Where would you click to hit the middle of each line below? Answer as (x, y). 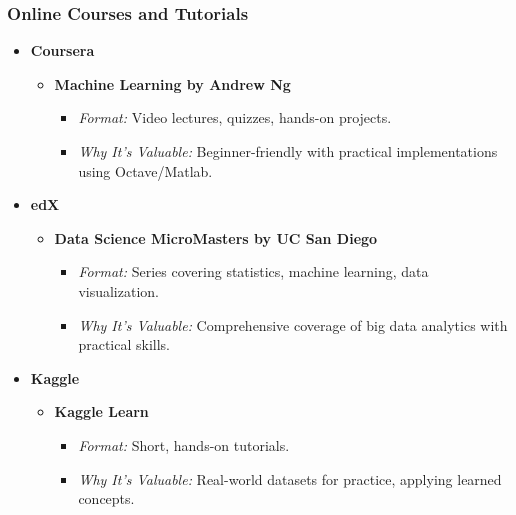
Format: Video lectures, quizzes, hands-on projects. (235, 117)
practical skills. (124, 344)
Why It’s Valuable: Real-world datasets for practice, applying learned (290, 478)
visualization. (118, 290)
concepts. (106, 498)
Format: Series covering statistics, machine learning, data (253, 271)
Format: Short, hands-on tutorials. (184, 444)
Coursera (62, 50)
